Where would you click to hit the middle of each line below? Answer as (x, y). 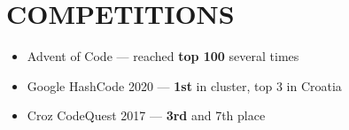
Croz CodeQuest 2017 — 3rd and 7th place (146, 115)
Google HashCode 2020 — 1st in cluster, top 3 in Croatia (184, 85)
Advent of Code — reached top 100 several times (163, 56)
